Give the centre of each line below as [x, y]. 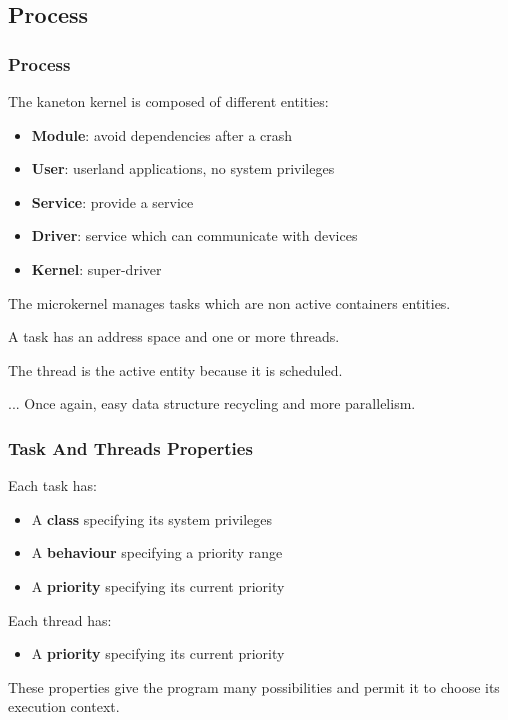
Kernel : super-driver [96, 268]
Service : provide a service [112, 201]
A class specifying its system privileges [152, 518]
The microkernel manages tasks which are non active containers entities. [229, 302]
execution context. [64, 706]
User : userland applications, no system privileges [183, 168]
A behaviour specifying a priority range [157, 552]
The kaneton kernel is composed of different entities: [168, 101]
